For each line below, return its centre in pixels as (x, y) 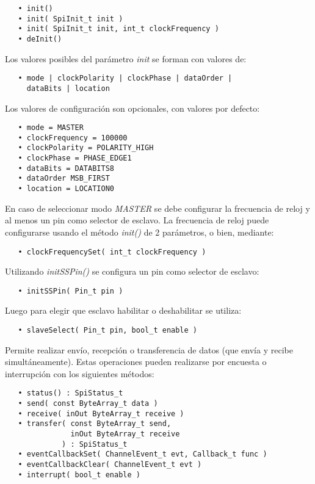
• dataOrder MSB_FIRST (64, 179)
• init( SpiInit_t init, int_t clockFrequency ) (118, 29)
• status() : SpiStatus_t (71, 393)
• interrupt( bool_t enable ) (79, 475)
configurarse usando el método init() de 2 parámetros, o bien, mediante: (139, 232)
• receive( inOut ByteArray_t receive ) (101, 414)
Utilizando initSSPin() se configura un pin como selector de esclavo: (132, 271)
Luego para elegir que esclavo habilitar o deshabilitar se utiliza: (123, 310)
